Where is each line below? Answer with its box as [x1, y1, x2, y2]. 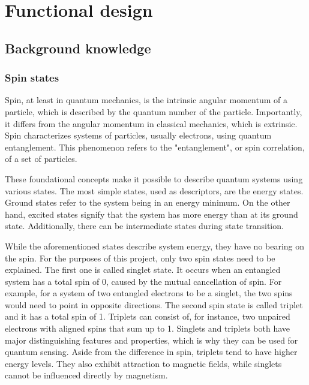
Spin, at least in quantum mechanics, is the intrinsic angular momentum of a [5, 94, 287, 106]
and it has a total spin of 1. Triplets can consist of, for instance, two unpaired [5, 310, 290, 323]
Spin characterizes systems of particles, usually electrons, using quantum [5, 129, 272, 142]
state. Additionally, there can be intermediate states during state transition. [5, 219, 284, 232]
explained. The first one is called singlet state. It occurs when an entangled [5, 263, 281, 276]
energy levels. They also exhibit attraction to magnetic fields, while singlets [5, 357, 282, 369]
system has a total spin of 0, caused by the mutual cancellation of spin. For [5, 275, 282, 287]
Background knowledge [5, 38, 151, 57]
